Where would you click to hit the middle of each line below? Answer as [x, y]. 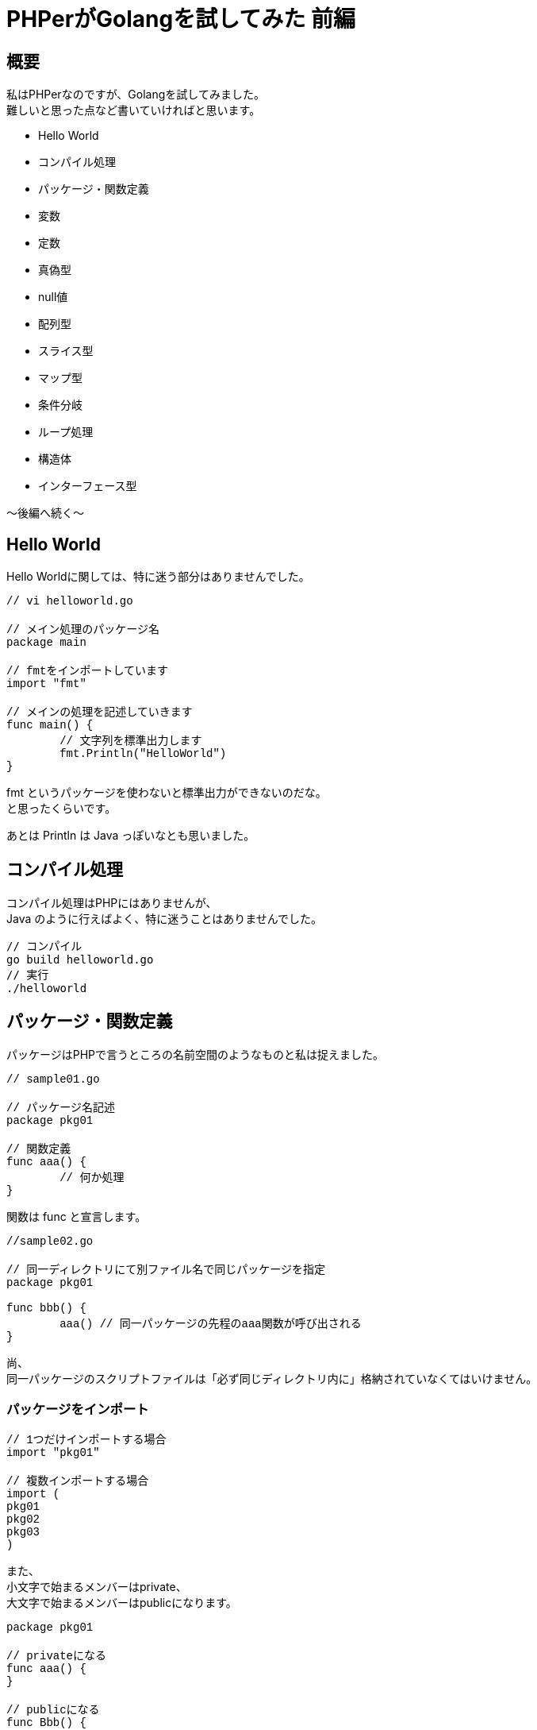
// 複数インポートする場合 [78, 1482]
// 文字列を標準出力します [131, 741]
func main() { [50, 726]
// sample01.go [53, 1079]
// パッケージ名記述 [61, 1108]
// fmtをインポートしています [87, 672]
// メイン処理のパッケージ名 [83, 630]
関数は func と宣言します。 [77, 1216]
